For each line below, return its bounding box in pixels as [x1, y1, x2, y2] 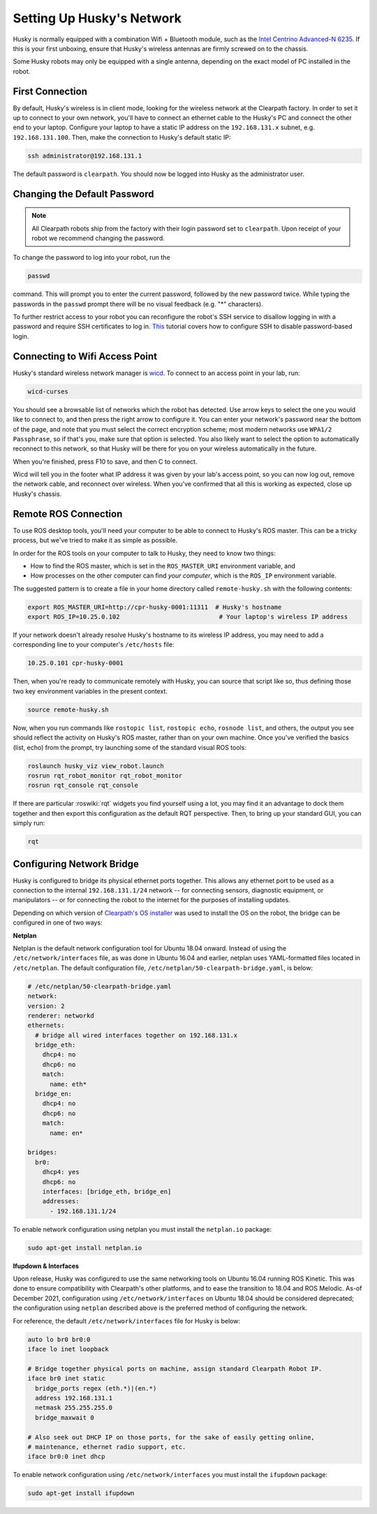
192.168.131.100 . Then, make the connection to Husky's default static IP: [13, 133, 231, 141]
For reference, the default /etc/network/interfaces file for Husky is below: [13, 1316, 241, 1325]
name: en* [50, 1129, 84, 1137]
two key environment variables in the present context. [13, 686, 168, 695]
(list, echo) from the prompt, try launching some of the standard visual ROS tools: [13, 743, 247, 751]
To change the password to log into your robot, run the [13, 253, 170, 262]
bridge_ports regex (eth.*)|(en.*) [35, 1384, 157, 1392]
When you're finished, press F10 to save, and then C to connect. [13, 457, 198, 466]
